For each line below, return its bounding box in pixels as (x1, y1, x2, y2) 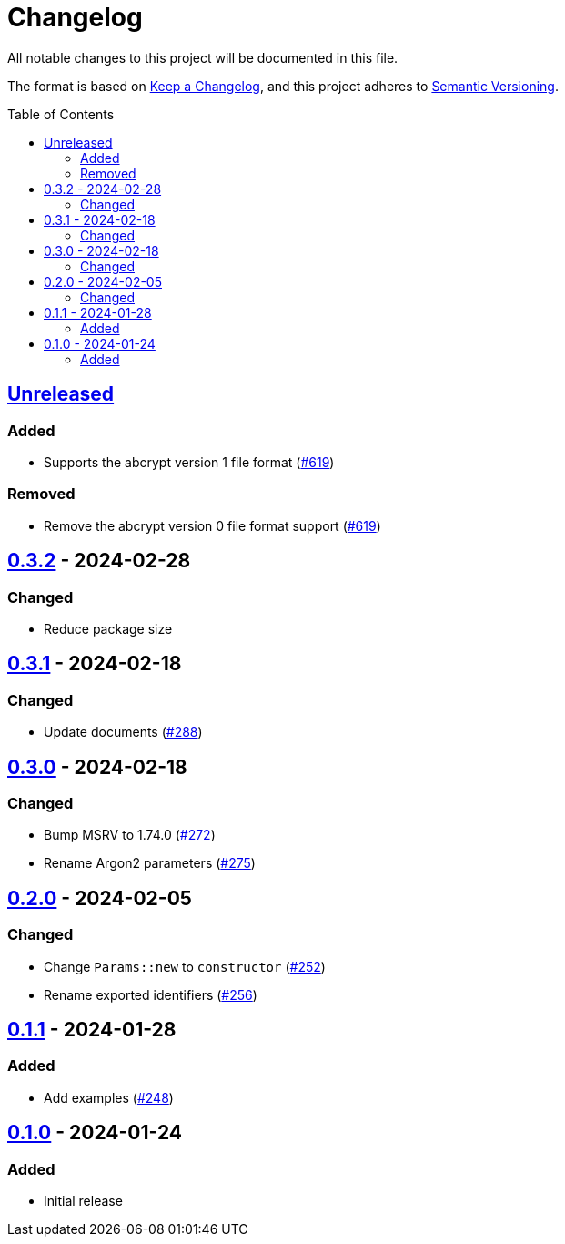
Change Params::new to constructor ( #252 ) (44, 958, 326, 974)
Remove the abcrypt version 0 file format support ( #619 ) (44, 517, 381, 534)
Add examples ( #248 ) (44, 1089, 174, 1106)
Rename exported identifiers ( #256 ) (44, 986, 257, 1003)
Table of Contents (7, 106, 115, 122)
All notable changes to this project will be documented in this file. (7, 49, 399, 66)
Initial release (44, 1193, 123, 1209)
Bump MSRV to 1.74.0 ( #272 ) (44, 827, 216, 843)
